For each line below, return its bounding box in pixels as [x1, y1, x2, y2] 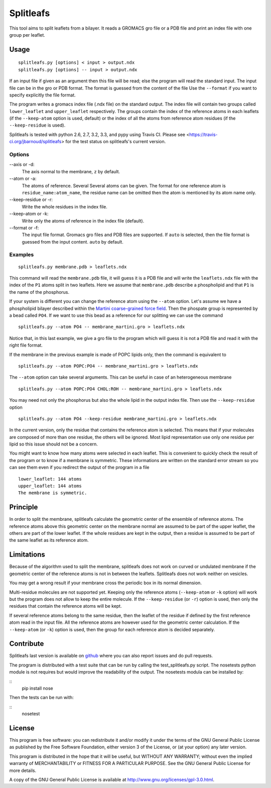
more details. [9, 767, 37, 773]
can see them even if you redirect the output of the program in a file [9, 465, 150, 471]
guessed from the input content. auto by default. [22, 239, 124, 245]
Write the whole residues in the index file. [22, 203, 107, 209]
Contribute [9, 639, 44, 648]
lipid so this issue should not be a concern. [9, 441, 98, 447]
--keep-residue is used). [9, 122, 66, 128]
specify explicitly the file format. [9, 92, 76, 98]
